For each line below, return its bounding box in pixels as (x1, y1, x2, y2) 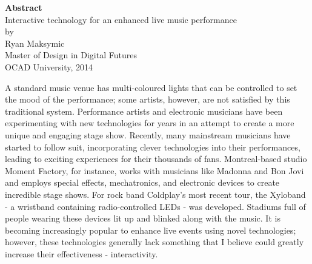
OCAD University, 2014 (5, 60, 93, 73)
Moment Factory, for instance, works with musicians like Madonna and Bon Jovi (5, 164, 304, 177)
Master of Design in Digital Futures (5, 49, 137, 61)
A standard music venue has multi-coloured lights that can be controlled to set (5, 81, 297, 93)
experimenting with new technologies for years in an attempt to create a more (5, 117, 294, 129)
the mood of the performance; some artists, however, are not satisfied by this (5, 93, 290, 106)
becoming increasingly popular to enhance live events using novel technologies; (5, 223, 296, 236)
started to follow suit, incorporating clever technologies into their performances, (5, 140, 300, 153)
